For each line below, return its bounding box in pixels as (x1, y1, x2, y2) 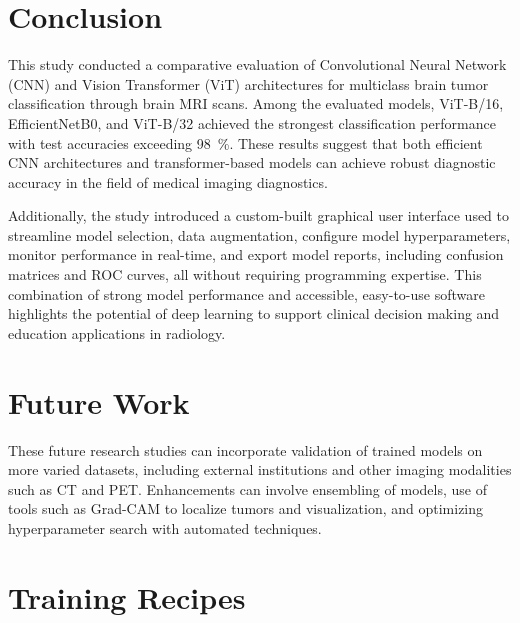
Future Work (8, 381, 190, 422)
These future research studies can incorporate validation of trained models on (8, 439, 483, 460)
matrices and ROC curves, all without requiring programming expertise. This (8, 264, 482, 285)
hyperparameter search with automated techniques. (8, 517, 322, 538)
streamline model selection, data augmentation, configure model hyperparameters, (8, 224, 511, 245)
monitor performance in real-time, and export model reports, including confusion (8, 244, 504, 265)
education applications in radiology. (8, 322, 226, 343)
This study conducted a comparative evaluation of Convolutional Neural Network (8, 54, 507, 75)
